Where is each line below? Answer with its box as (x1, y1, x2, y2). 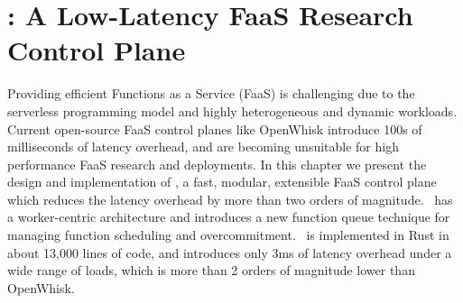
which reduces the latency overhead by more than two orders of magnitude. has (7, 189, 453, 208)
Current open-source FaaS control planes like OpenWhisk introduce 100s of (7, 119, 422, 138)
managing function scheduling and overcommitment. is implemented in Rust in (7, 225, 449, 244)
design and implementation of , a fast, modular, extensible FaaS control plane (7, 172, 437, 191)
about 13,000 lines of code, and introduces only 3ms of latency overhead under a (7, 243, 452, 262)
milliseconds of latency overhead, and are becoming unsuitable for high (7, 137, 399, 156)
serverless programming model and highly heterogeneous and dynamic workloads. (7, 101, 458, 120)
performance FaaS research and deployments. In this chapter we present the (7, 154, 427, 173)
